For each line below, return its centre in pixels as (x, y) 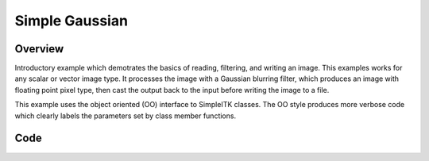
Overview (39, 49)
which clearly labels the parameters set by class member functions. (126, 116)
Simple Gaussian (71, 21)
